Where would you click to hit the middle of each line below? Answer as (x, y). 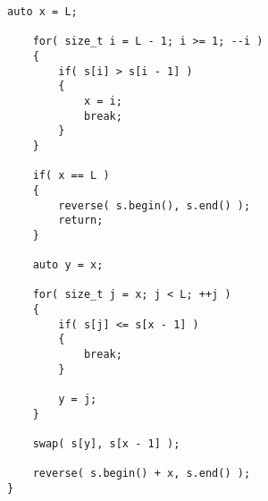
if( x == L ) (71, 176)
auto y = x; (68, 265)
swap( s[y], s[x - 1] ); (106, 444)
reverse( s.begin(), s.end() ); (155, 205)
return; (81, 221)
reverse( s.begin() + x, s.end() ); (142, 474)
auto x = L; (42, 12)
